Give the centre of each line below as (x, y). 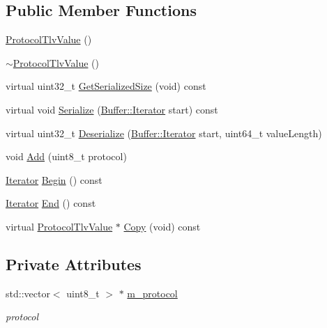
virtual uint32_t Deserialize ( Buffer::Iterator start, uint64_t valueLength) (164, 133)
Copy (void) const (162, 226)
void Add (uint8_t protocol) (66, 156)
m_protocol (152, 293)
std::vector (28, 293)
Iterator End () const (51, 203)
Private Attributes (74, 264)
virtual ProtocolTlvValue (59, 226)
